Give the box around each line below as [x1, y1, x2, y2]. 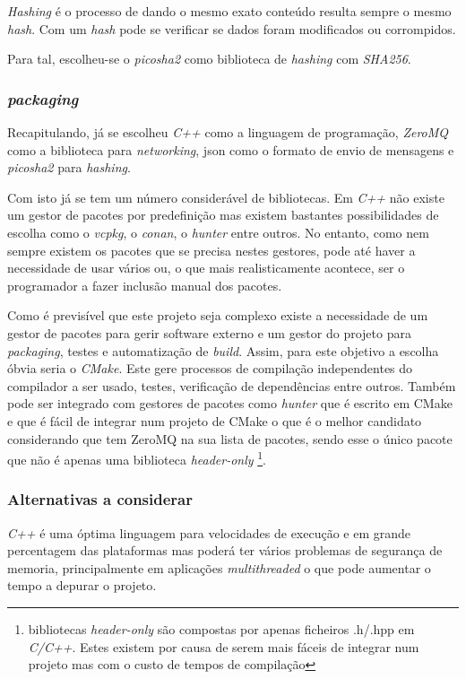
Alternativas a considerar [7, 488, 193, 510]
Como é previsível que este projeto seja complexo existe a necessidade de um [7, 306, 428, 325]
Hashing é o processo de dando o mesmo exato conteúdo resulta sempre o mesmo [7, 2, 452, 20]
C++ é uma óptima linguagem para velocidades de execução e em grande [7, 523, 411, 542]
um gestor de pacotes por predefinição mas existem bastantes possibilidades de [7, 205, 439, 224]
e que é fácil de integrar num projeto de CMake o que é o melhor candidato [7, 411, 422, 430]
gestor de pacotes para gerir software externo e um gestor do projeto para [7, 323, 411, 342]
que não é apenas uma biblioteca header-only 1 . [7, 448, 267, 468]
